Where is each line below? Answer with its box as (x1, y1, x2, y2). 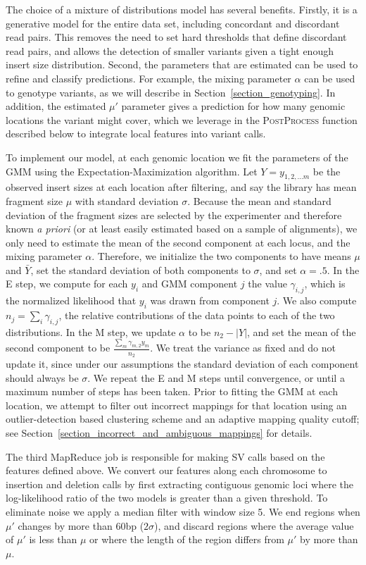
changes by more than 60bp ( (18, 518, 144, 533)
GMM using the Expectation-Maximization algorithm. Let (6, 163, 258, 178)
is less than (29, 532, 77, 547)
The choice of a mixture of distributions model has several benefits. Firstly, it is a (6, 2, 358, 16)
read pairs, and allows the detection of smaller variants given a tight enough (6, 43, 334, 58)
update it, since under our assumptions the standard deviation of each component (6, 356, 359, 371)
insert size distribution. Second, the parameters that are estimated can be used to (6, 57, 358, 72)
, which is (304, 276, 346, 291)
